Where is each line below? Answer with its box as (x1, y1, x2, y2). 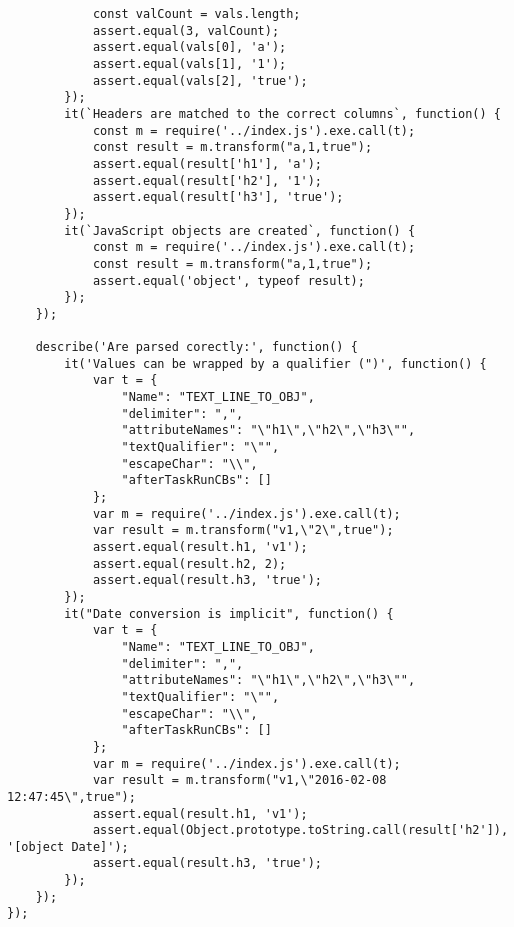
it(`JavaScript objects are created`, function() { (64, 223, 416, 238)
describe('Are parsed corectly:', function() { (35, 340, 358, 355)
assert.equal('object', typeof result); (92, 273, 365, 288)
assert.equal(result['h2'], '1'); (92, 173, 322, 188)
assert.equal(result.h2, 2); (92, 556, 287, 571)
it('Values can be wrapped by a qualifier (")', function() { (64, 356, 487, 371)
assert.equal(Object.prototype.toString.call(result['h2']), (92, 823, 509, 838)
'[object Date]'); (7, 839, 129, 854)
